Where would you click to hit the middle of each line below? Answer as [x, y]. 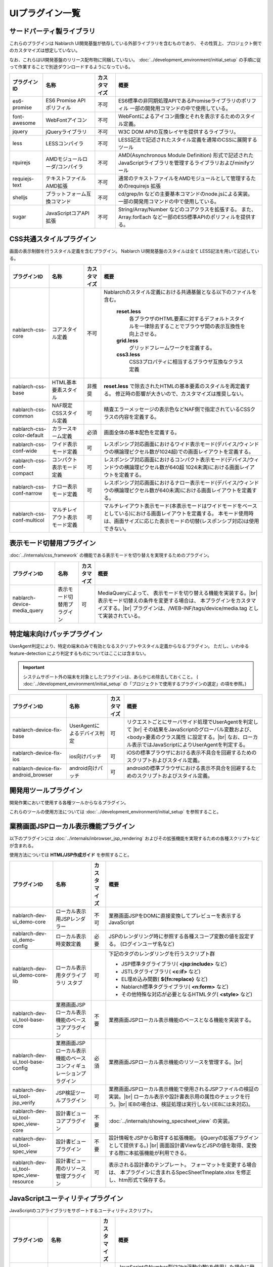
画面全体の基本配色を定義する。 [142, 432]
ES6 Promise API [66, 100]
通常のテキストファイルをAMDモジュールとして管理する [185, 178]
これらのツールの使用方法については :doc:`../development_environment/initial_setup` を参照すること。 [115, 812]
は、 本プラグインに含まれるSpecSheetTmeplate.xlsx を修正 [180, 1172]
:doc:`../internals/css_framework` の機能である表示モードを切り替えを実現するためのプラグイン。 [111, 555]
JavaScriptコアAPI [67, 213]
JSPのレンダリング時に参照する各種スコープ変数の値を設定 [179, 937]
